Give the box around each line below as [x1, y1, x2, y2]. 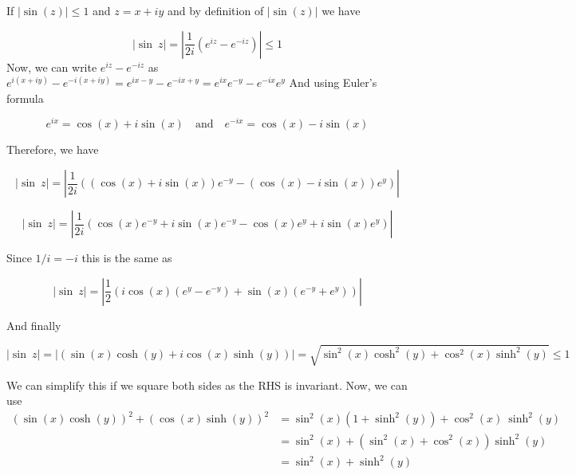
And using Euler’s [289, 74, 377, 91]
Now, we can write [6, 58, 97, 75]
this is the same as [81, 249, 172, 266]
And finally [6, 316, 61, 333]
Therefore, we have [6, 141, 99, 158]
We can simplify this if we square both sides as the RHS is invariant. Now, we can [6, 376, 408, 393]
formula [6, 89, 44, 106]
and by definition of [167, 2, 264, 18]
